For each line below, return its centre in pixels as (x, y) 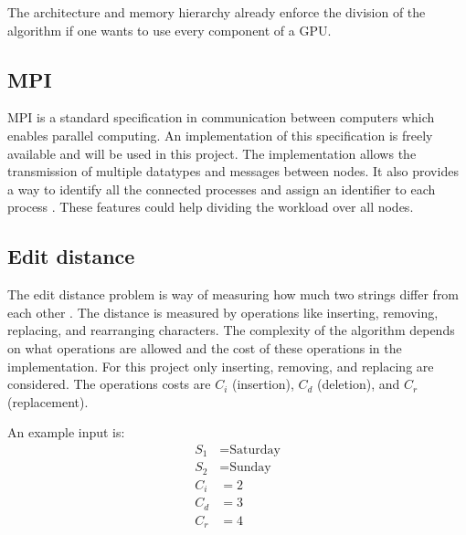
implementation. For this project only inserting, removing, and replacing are (221, 366)
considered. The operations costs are (109, 384)
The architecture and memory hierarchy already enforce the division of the (217, 12)
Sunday (250, 468)
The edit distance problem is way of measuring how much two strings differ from (233, 294)
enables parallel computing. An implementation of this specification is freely (220, 135)
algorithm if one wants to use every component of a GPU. (169, 30)
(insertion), (263, 384)
